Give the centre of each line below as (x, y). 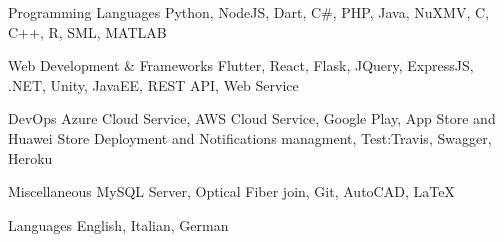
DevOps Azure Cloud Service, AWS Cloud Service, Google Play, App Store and (252, 118)
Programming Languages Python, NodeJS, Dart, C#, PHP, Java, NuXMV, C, (248, 12)
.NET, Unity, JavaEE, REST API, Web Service (153, 84)
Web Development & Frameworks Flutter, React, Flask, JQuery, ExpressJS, (241, 65)
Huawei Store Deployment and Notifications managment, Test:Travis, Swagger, (250, 137)
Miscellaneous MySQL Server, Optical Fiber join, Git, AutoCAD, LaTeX (231, 191)
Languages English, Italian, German (118, 224)
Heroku (30, 157)
